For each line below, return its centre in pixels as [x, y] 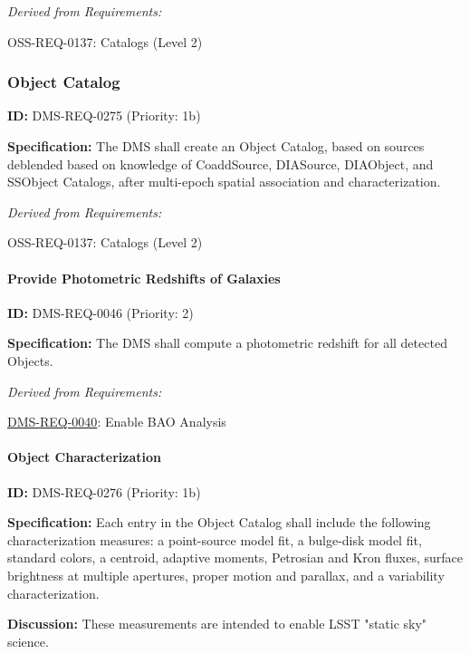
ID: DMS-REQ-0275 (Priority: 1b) [104, 115]
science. [28, 641]
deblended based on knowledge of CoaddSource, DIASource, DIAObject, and [221, 163]
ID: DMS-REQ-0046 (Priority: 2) [101, 312]
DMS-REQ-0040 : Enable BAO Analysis [117, 422]
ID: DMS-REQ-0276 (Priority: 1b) [104, 491]
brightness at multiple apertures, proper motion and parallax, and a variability [226, 575]
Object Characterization [85, 457]
